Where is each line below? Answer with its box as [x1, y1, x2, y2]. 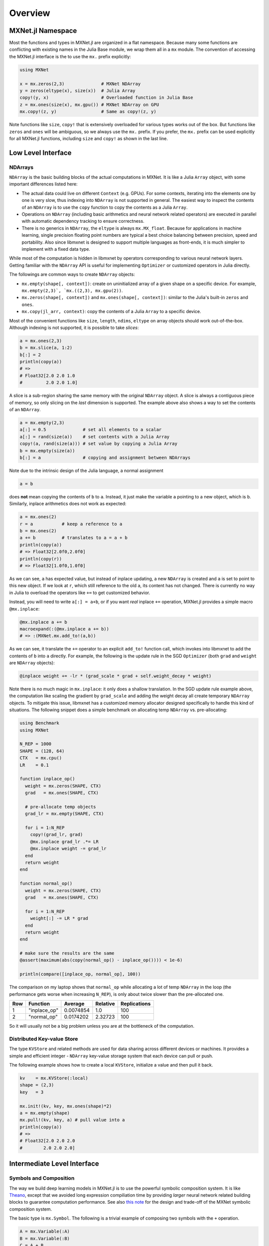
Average [64, 1000, 85, 1007]
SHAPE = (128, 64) [19, 748, 65, 754]
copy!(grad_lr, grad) [30, 832, 83, 837]
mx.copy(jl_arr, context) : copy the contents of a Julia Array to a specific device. [21, 309, 201, 314]
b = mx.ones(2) [19, 528, 57, 534]
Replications [120, 1000, 151, 1007]
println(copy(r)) [19, 556, 62, 562]
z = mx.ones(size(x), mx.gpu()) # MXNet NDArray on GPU [19, 102, 159, 107]
